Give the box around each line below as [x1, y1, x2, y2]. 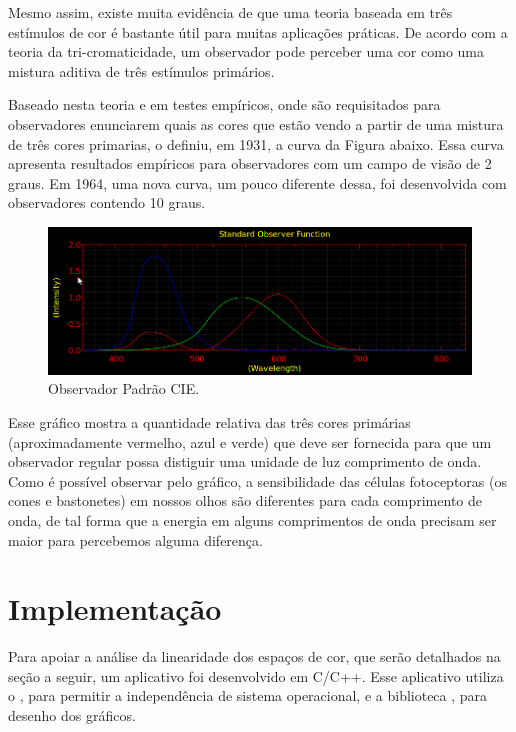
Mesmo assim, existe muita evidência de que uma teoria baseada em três [8, 2, 453, 22]
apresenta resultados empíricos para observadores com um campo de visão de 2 [8, 153, 492, 174]
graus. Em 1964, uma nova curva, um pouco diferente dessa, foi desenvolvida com [8, 172, 507, 193]
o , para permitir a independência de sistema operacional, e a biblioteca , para [8, 685, 488, 706]
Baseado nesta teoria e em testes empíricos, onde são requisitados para [8, 94, 441, 115]
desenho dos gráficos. [8, 705, 136, 726]
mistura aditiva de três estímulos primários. [8, 60, 275, 81]
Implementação [8, 588, 222, 629]
